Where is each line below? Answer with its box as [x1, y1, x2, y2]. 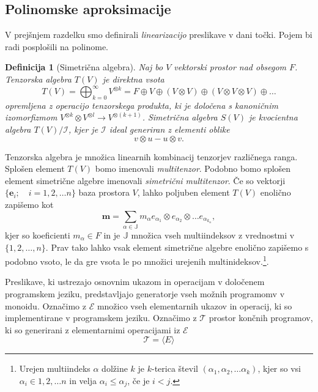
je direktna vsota [102, 72, 165, 85]
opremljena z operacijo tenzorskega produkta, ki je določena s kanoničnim [5, 98, 278, 111]
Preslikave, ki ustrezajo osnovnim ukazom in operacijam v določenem [5, 275, 265, 288]
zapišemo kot [5, 198, 54, 211]
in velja [69, 374, 97, 386]
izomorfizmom [5, 111, 57, 124]
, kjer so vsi [257, 362, 301, 375]
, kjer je [68, 123, 98, 136]
